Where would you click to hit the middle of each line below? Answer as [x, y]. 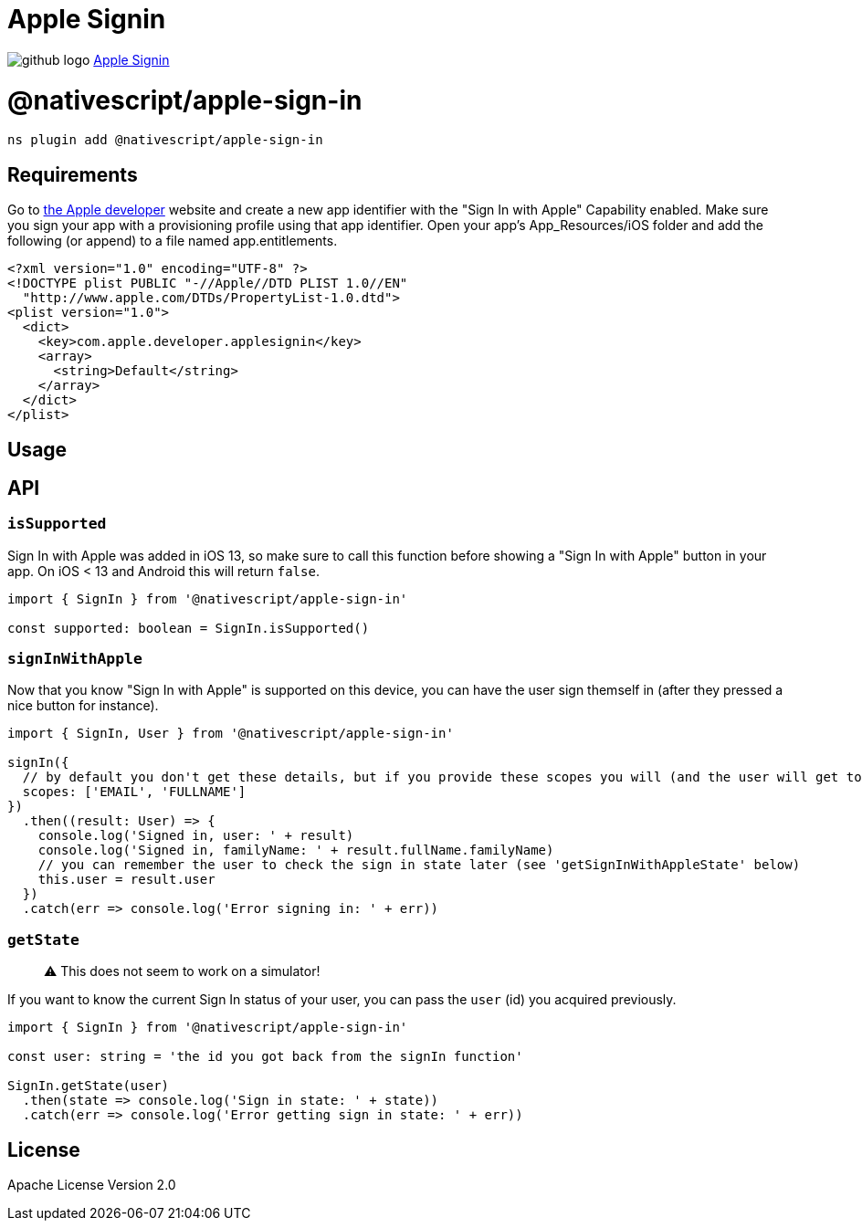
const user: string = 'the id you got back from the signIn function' [265, 1057]
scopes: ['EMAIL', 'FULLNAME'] [134, 792]
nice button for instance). [83, 706]
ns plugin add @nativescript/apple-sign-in [165, 140]
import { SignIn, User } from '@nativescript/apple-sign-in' [231, 734]
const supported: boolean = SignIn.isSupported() [189, 628]
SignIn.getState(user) [89, 1086]
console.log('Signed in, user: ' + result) [196, 836]
